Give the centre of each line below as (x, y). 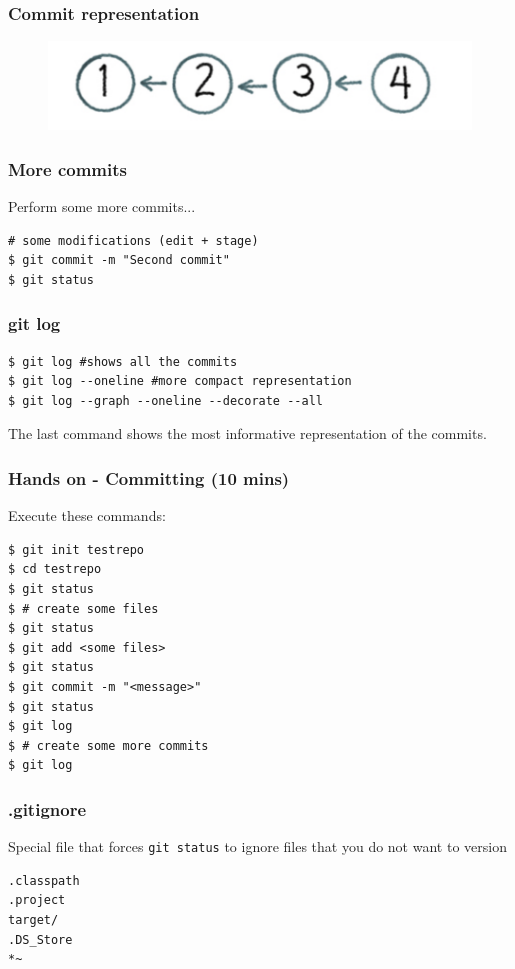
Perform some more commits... (102, 205)
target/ (33, 919)
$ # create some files (83, 608)
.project (37, 900)
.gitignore (47, 808)
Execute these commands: (87, 515)
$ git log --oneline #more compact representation (180, 381)
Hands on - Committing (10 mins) (149, 477)
